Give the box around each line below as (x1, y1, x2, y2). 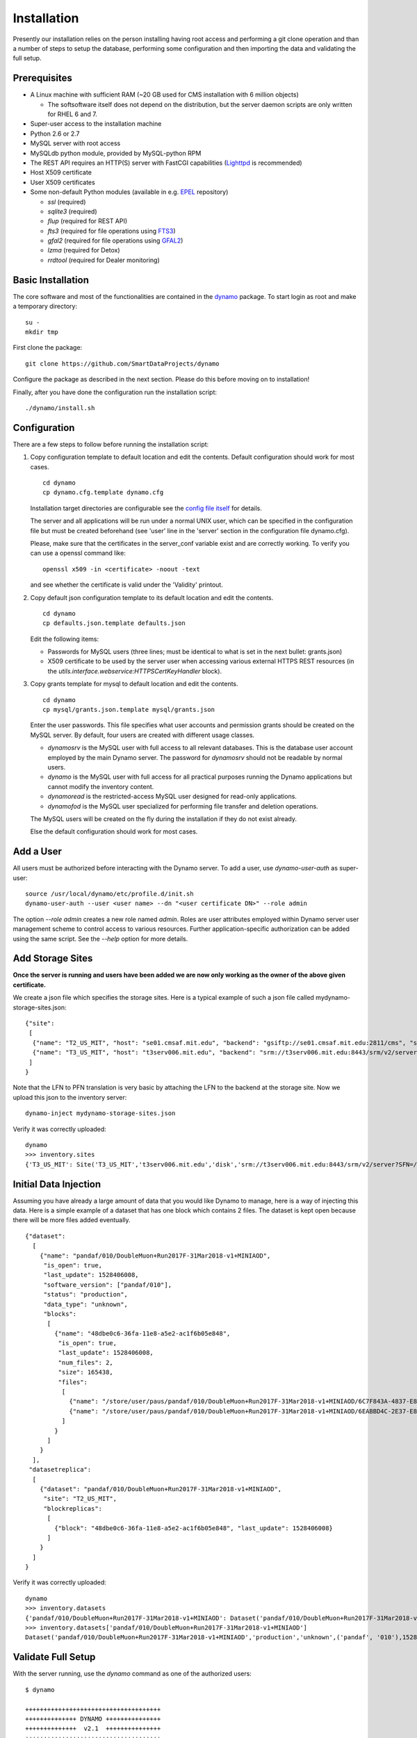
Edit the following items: (30, 635, 99, 643)
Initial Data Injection (13, 1178, 101, 1190)
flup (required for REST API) (47, 217, 128, 225)
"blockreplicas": (43, 1504, 103, 1512)
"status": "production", (43, 1290, 129, 1299)
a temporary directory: (13, 302, 78, 311)
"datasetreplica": (28, 1465, 92, 1474)
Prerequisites (13, 72, 72, 84)
